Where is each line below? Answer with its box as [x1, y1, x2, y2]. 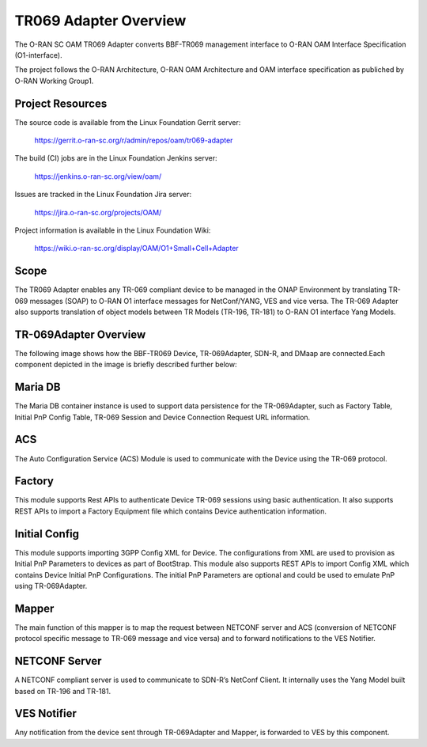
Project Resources [14, 97, 108, 110]
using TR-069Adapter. [14, 581, 88, 590]
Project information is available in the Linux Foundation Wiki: [14, 226, 211, 235]
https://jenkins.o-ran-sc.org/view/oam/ [34, 171, 162, 181]
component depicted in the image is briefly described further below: [14, 360, 237, 370]
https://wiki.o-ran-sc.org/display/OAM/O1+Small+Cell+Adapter [34, 244, 239, 253]
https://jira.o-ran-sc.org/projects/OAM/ [34, 207, 162, 217]
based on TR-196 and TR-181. [14, 686, 111, 696]
